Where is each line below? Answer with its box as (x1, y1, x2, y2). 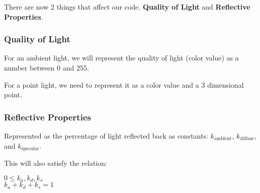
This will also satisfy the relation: (4, 158, 107, 168)
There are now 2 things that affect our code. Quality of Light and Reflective (4, 2, 250, 12)
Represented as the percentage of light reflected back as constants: (4, 131, 208, 141)
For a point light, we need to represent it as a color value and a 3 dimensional (4, 79, 244, 90)
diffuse (240, 136, 254, 142)
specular (21, 146, 39, 152)
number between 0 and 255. (4, 62, 89, 73)
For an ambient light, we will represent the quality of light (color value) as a (4, 52, 239, 63)
